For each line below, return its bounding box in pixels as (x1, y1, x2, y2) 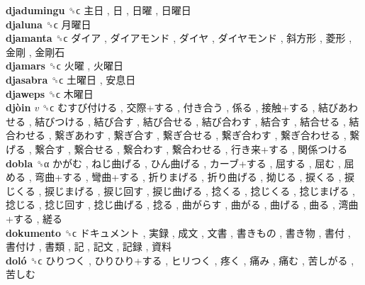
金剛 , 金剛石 (6, 44, 65, 59)
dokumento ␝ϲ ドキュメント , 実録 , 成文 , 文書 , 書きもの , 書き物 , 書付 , (6, 225, 351, 240)
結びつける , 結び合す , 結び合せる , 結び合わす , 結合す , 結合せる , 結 (35, 113, 359, 128)
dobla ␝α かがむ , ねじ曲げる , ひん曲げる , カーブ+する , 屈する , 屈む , (6, 155, 341, 170)
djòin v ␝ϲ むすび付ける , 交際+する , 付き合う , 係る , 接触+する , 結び (6, 100, 339, 115)
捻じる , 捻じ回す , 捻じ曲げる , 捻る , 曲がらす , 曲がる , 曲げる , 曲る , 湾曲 (6, 197, 359, 212)
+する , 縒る (6, 211, 63, 225)
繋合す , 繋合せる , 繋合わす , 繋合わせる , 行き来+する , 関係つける (35, 141, 348, 156)
